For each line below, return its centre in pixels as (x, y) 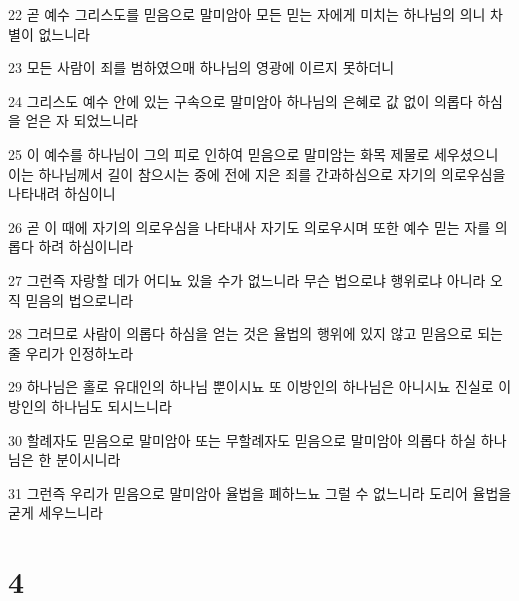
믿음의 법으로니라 (79, 299)
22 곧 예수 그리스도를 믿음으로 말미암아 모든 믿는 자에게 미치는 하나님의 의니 (247, 14)
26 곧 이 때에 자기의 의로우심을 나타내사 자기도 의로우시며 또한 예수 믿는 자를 (249, 226)
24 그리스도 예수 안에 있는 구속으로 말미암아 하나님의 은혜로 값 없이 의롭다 (240, 100)
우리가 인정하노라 (79, 352)
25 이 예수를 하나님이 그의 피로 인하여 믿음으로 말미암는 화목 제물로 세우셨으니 (253, 153)
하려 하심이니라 (86, 246)
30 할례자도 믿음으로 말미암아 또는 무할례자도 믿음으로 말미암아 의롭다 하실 (242, 439)
